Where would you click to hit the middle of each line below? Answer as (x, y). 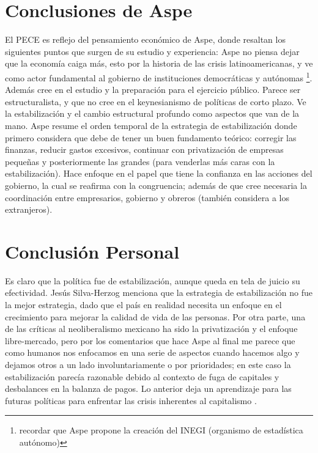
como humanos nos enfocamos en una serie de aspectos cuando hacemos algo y (152, 352)
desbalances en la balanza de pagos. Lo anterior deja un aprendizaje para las (148, 389)
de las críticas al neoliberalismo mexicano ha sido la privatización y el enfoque (151, 329)
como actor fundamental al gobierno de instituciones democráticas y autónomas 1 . (159, 76)
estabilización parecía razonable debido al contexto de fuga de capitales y (142, 376)
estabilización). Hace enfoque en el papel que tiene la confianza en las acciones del (159, 173)
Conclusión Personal (92, 251)
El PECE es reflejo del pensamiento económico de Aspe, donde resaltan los (145, 39)
